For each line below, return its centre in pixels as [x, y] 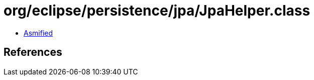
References [33, 52]
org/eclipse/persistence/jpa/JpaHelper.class [157, 11]
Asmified [38, 33]
